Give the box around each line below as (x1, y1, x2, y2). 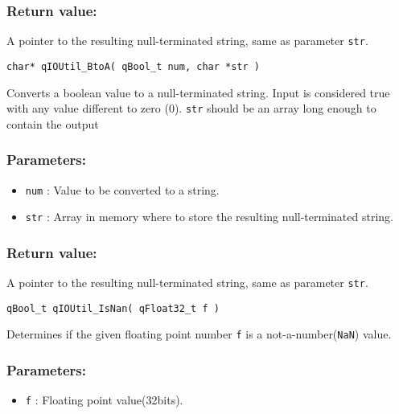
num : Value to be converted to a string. (25, 181, 220, 198)
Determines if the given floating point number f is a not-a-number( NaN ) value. (6, 326, 392, 342)
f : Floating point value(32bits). (25, 391, 183, 408)
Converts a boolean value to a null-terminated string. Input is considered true (6, 84, 390, 100)
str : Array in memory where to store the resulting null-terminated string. (25, 208, 393, 225)
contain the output (6, 115, 99, 132)
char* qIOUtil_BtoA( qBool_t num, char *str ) (6, 60, 260, 72)
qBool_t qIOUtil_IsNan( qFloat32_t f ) (6, 302, 220, 314)
